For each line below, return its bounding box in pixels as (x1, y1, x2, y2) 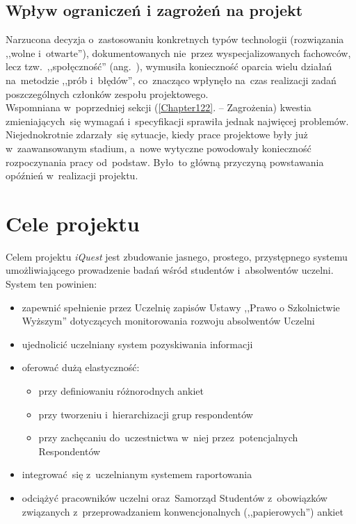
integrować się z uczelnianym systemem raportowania (22, 467, 252, 482)
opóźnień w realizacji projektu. (6, 168, 138, 183)
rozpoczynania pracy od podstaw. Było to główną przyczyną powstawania (6, 154, 324, 169)
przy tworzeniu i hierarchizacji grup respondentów (38, 407, 253, 421)
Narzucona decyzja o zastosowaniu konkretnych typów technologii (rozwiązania (6, 32, 344, 47)
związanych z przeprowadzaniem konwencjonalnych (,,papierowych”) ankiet (22, 504, 343, 518)
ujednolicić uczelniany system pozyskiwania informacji (22, 336, 253, 351)
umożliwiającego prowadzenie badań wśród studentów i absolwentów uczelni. (6, 263, 334, 277)
